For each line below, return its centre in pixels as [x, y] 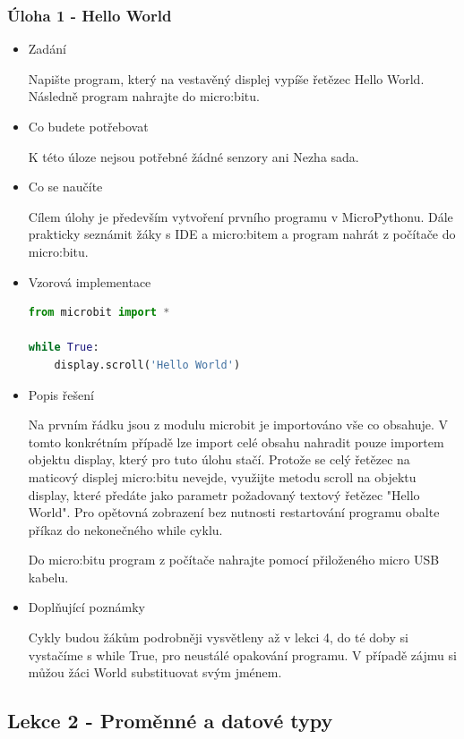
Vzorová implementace [90, 281]
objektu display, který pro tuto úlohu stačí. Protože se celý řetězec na [219, 459]
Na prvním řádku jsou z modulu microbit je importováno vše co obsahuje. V [238, 425]
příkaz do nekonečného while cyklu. [125, 529]
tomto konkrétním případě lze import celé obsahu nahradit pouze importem [236, 442]
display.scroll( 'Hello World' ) [147, 365]
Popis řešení [61, 394]
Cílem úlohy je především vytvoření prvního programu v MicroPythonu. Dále [241, 216]
